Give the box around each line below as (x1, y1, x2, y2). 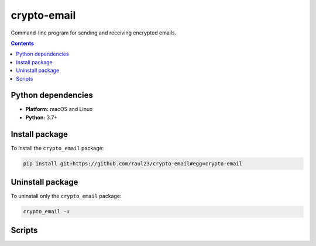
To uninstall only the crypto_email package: (11, 193, 122, 200)
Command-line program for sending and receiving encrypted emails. (11, 29, 177, 36)
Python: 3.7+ (25, 114, 58, 121)
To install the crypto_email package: (11, 144, 104, 151)
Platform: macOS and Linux (25, 106, 93, 113)
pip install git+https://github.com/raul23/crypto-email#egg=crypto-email (23, 160, 243, 167)
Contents (11, 40, 35, 47)
